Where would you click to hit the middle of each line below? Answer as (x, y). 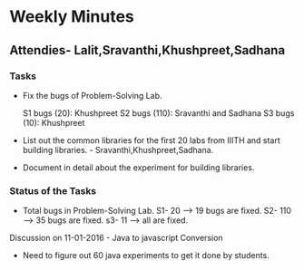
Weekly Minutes (72, 17)
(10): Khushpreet (54, 122)
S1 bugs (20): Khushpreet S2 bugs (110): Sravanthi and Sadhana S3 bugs (158, 113)
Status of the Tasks (53, 190)
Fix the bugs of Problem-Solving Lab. (92, 95)
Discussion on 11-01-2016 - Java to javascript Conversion (117, 238)
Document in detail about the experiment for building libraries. (138, 167)
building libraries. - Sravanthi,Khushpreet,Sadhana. (118, 149)
